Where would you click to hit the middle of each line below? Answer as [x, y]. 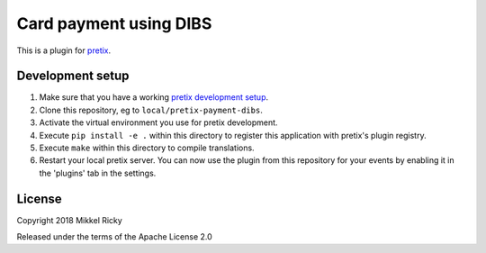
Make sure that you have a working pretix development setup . [154, 97]
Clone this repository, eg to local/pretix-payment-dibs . [151, 110]
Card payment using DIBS [114, 23]
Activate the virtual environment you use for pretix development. [158, 122]
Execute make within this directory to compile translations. [147, 148]
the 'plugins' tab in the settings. [98, 173]
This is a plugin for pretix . [64, 50]
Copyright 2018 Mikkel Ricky [70, 220]
